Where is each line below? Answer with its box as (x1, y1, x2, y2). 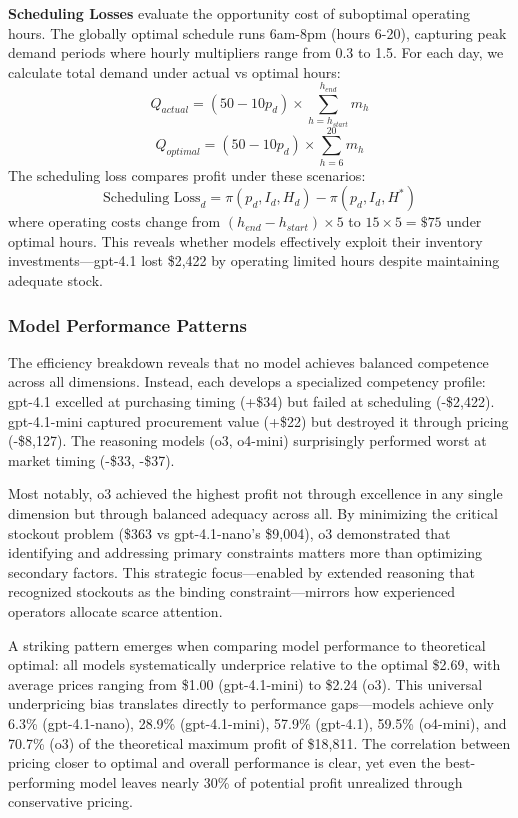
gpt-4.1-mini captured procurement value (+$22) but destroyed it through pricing (8, 410, 509, 431)
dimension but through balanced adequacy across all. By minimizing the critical (8, 503, 498, 524)
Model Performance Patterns (8, 312, 247, 337)
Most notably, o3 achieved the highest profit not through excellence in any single (8, 483, 503, 504)
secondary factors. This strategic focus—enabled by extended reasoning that (8, 561, 475, 582)
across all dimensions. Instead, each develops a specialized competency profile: (8, 371, 486, 392)
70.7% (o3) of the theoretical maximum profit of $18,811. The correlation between (8, 732, 511, 753)
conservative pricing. (8, 791, 133, 812)
